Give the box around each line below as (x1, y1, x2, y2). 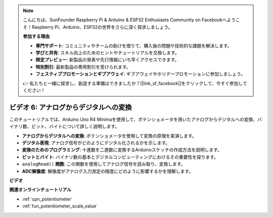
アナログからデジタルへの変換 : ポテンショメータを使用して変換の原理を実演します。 (22, 133, 197, 139)
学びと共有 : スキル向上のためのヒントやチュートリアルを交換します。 (35, 50, 179, 56)
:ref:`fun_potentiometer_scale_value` (22, 203, 98, 209)
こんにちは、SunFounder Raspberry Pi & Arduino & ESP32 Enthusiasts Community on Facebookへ (23, 17, 227, 23)
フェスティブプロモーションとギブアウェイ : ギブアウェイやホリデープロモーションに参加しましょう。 (35, 71, 245, 77)
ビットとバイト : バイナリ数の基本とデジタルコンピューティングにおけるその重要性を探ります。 (22, 154, 218, 160)
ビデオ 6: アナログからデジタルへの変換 (9, 103, 132, 111)
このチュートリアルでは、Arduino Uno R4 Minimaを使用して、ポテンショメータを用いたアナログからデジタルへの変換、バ (9, 116, 262, 122)
